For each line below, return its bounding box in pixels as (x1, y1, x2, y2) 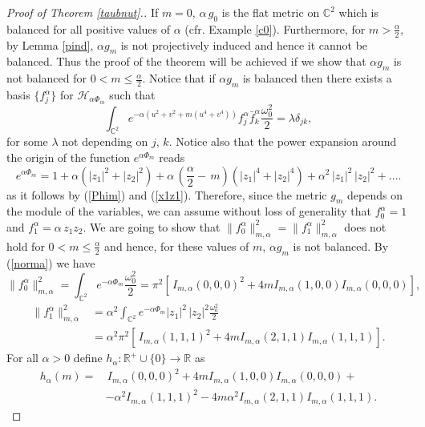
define (73, 349, 103, 366)
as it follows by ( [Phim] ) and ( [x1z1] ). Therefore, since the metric (6, 186, 327, 203)
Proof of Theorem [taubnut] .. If (6, 4, 159, 20)
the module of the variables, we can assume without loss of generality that (6, 203, 372, 220)
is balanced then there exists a (242, 70, 392, 87)
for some (6, 133, 48, 150)
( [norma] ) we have (6, 254, 95, 271)
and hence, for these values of (104, 237, 249, 254)
